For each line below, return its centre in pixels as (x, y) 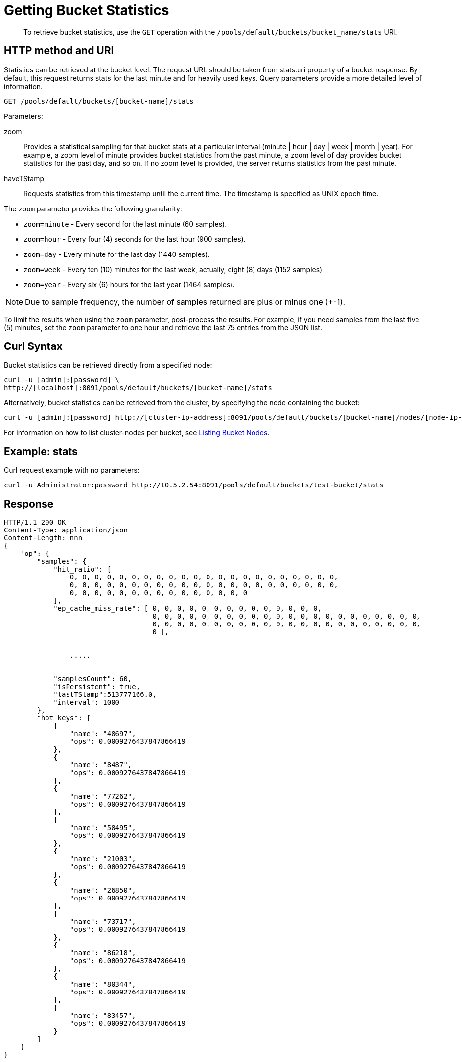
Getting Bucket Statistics (87, 10)
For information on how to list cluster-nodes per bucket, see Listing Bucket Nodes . (137, 433)
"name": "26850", (103, 890)
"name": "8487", (101, 765)
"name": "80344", (103, 984)
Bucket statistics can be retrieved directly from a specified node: (108, 365)
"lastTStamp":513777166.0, (105, 695)
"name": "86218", (103, 953)
